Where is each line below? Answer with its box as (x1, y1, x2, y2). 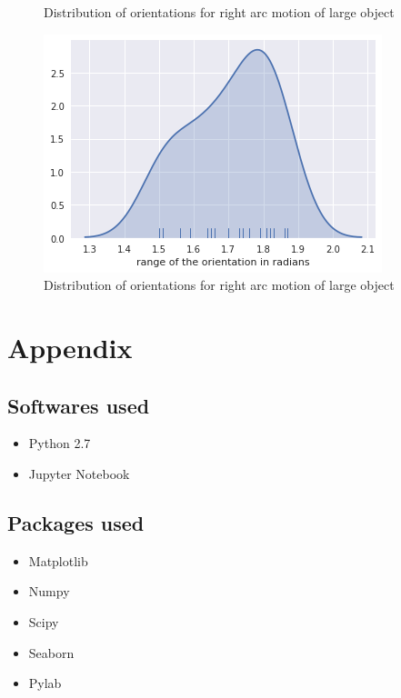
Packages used (7, 508, 145, 536)
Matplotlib (28, 551, 88, 570)
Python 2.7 (28, 434, 91, 453)
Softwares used (7, 391, 150, 419)
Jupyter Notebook (28, 464, 130, 483)
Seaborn (28, 643, 75, 662)
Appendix (7, 328, 133, 365)
